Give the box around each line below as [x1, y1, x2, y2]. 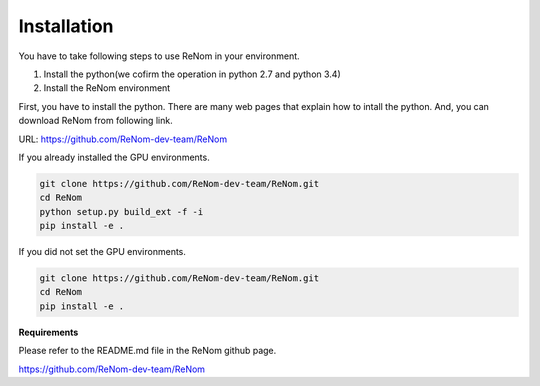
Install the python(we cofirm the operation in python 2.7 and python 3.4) [43, 68, 342, 80]
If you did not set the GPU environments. [18, 246, 187, 258]
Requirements [18, 326, 79, 338]
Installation [18, 15, 114, 37]
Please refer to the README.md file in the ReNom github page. [18, 345, 277, 357]
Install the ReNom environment [43, 82, 171, 94]
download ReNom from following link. [18, 115, 174, 127]
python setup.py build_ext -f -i [39, 206, 204, 217]
